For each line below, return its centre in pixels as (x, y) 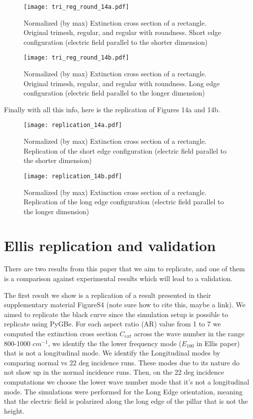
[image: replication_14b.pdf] (73, 176)
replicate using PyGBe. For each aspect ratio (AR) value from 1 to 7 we (112, 324)
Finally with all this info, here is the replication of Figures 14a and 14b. (112, 109)
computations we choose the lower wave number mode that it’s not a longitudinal (127, 382)
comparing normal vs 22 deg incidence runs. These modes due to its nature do (122, 362)
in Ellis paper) (218, 343)
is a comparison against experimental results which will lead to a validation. (118, 278)
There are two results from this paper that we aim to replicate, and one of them (125, 269)
